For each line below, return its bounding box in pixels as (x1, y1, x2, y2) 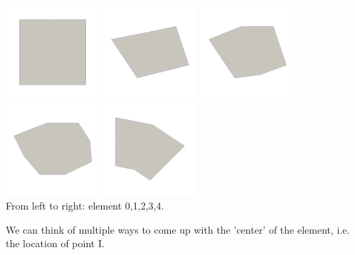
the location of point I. (6, 236, 105, 251)
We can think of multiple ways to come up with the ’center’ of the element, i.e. (6, 222, 350, 237)
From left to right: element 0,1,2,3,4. (6, 198, 164, 213)
